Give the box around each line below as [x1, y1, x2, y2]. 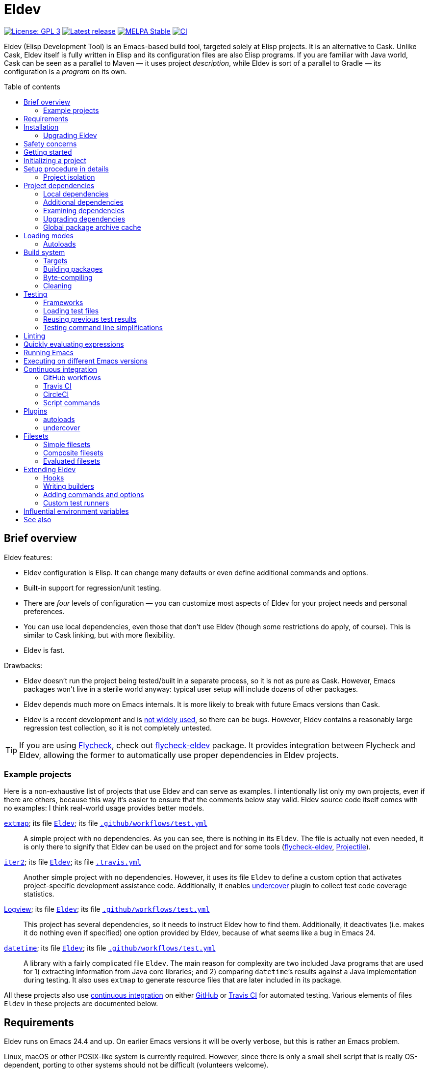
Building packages [43, 264, 103, 273]
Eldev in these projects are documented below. [4, 999, 158, 1008]
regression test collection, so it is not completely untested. [24, 723, 212, 732]
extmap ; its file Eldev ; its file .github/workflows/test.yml [4, 819, 207, 828]
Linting [24, 331, 46, 340]
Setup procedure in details [24, 164, 109, 173]
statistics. [24, 890, 54, 899]
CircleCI [43, 390, 69, 398]
